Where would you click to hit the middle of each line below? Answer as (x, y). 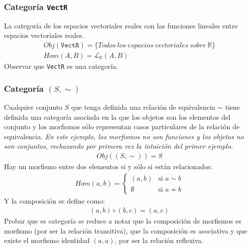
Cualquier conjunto (33, 107)
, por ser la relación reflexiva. (159, 240)
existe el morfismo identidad (47, 240)
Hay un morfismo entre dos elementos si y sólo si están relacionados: (108, 166)
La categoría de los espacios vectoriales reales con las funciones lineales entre (121, 25)
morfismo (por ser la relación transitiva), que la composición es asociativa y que (126, 230)
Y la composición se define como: (55, 200)
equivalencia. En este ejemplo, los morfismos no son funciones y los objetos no (124, 136)
